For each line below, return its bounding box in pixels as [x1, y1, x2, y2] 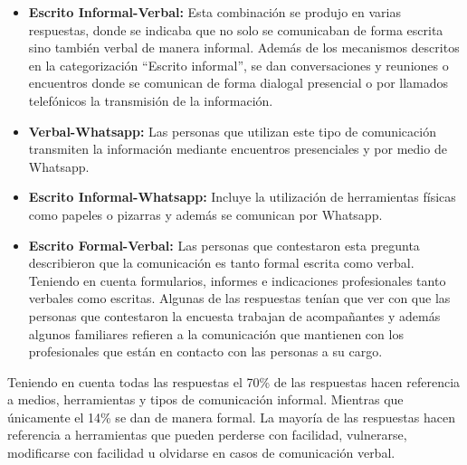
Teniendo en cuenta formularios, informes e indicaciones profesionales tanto [28, 270, 446, 289]
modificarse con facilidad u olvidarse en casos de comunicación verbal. [7, 443, 396, 462]
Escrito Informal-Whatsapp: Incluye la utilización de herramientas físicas [28, 187, 456, 206]
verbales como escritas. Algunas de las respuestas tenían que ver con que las [28, 289, 451, 308]
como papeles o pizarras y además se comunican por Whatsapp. [28, 204, 383, 223]
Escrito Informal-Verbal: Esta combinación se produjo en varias [28, 3, 401, 21]
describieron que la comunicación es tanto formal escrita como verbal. [28, 253, 415, 272]
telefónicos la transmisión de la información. [28, 90, 273, 109]
